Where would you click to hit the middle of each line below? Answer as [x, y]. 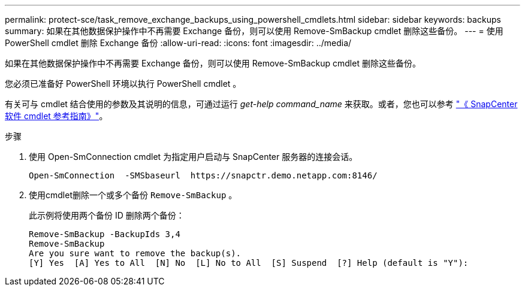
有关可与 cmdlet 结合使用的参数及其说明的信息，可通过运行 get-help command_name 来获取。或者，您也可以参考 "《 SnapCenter [261, 104]
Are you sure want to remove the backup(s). [135, 253]
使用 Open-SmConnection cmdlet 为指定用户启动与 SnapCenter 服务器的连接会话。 [193, 157]
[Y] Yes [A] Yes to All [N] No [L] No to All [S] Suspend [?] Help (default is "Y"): [249, 263]
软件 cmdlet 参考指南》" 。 [56, 116]
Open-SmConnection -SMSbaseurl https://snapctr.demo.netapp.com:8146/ [203, 175]
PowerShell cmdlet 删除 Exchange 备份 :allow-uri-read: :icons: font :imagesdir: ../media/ [178, 43]
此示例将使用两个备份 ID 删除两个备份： [107, 215]
